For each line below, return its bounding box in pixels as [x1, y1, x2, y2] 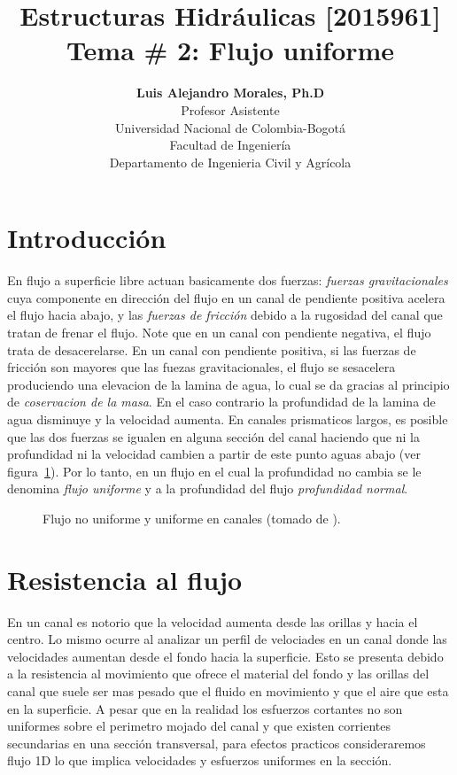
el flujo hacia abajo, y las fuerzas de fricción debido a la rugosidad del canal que [7, 306, 443, 324]
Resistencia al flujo [7, 561, 243, 597]
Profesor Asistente [181, 100, 280, 119]
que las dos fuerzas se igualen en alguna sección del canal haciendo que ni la [7, 427, 420, 446]
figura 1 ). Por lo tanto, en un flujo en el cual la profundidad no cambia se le [7, 461, 422, 480]
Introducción [7, 220, 167, 256]
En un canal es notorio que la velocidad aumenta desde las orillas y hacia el [7, 612, 418, 631]
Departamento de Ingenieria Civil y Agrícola [109, 152, 352, 171]
